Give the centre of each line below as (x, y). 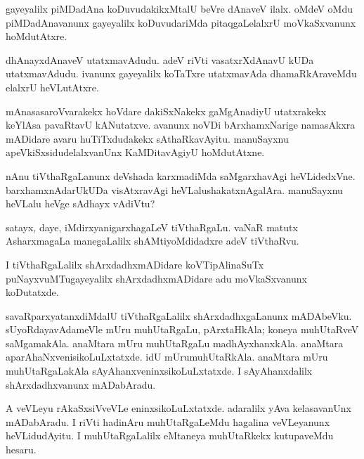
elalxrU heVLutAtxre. (52, 87)
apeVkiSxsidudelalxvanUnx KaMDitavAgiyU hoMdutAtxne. (135, 152)
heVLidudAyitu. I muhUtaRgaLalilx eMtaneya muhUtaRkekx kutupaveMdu (170, 435)
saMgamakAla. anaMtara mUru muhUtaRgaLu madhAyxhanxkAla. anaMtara (175, 343)
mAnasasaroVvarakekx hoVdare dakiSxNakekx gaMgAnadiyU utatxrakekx (166, 111)
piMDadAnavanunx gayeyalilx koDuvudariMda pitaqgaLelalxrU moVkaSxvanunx (181, 22)
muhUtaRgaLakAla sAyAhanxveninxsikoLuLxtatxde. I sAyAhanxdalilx (159, 371)
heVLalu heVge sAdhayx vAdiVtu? (80, 203)
